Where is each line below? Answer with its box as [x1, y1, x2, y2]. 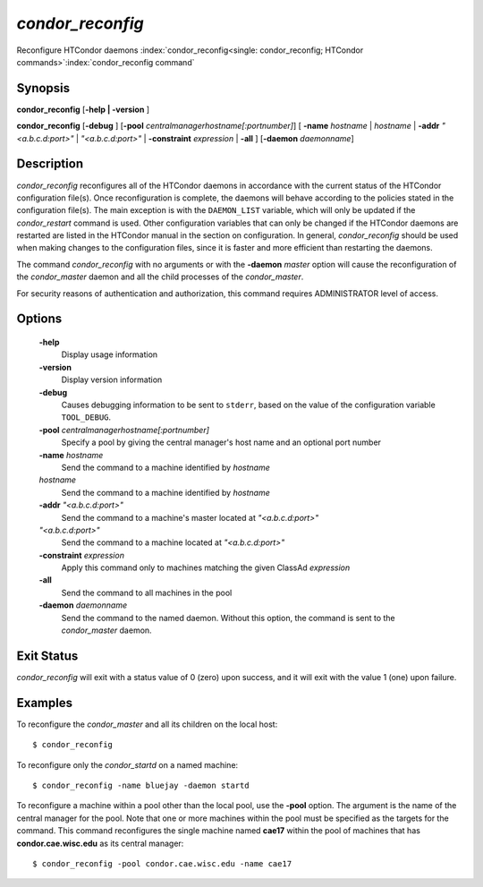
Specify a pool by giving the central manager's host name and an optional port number [61, 437, 382, 448]
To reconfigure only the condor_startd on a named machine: [16, 759, 239, 770]
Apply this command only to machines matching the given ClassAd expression [61, 562, 351, 573]
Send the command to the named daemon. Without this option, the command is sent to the [61, 612, 395, 623]
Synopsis [16, 81, 71, 96]
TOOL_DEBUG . [61, 412, 112, 422]
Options [16, 311, 63, 327]
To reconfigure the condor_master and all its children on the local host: [16, 719, 278, 729]
